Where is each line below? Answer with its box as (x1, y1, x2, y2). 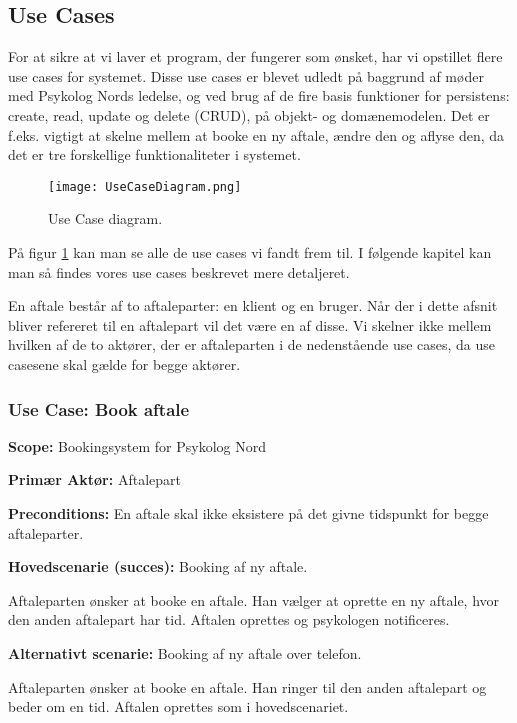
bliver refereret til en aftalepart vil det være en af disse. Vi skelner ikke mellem (8, 314, 492, 335)
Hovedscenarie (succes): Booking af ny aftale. (8, 556, 308, 577)
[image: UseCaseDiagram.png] (48, 179, 242, 194)
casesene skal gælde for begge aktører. (8, 353, 241, 374)
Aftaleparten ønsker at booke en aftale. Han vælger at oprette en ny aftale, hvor (8, 589, 500, 610)
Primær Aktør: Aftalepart (8, 469, 181, 490)
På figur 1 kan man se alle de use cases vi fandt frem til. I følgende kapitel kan (8, 242, 492, 263)
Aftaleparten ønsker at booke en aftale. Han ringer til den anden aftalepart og (8, 676, 487, 697)
